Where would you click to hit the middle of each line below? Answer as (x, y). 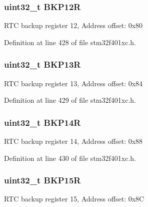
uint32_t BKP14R (42, 122)
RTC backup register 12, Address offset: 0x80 (73, 25)
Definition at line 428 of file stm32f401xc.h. (70, 42)
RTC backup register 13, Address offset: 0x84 (73, 83)
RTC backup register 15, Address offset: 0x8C (74, 199)
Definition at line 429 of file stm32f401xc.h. (70, 100)
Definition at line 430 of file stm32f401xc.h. (70, 158)
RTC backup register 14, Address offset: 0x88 (73, 141)
